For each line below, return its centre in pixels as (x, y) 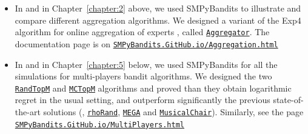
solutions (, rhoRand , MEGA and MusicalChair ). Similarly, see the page (173, 111)
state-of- (288, 100)
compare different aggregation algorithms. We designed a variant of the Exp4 (158, 20)
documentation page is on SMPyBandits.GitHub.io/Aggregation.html (146, 43)
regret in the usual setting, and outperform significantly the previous (142, 100)
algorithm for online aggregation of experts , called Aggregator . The (142, 32)
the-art (28, 111)
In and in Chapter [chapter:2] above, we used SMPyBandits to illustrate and (158, 8)
